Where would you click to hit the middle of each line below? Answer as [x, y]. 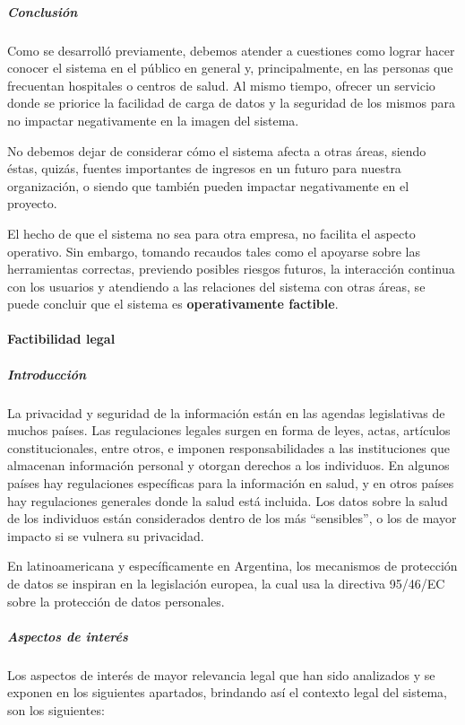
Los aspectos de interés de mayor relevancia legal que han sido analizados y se [221, 674]
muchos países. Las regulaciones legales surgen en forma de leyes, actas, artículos [229, 430]
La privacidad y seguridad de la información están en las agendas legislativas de [226, 412]
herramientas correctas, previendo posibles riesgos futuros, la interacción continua [231, 269]
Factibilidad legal [61, 339]
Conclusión [43, 11]
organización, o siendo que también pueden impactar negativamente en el [208, 185]
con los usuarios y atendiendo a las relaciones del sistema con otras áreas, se [216, 286]
